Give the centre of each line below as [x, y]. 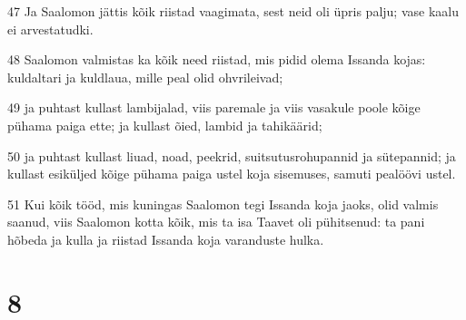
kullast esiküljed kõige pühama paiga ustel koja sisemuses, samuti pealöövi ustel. [232, 174]
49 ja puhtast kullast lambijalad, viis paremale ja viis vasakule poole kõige [214, 107]
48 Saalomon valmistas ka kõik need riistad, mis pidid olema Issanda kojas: [217, 59]
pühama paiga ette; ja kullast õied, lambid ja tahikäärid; [165, 125]
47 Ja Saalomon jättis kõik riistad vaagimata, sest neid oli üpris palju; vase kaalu [233, 11]
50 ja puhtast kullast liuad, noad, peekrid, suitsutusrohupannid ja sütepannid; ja [232, 155]
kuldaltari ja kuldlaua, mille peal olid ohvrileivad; [145, 77]
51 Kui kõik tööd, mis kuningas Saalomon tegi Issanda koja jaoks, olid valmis [223, 204]
